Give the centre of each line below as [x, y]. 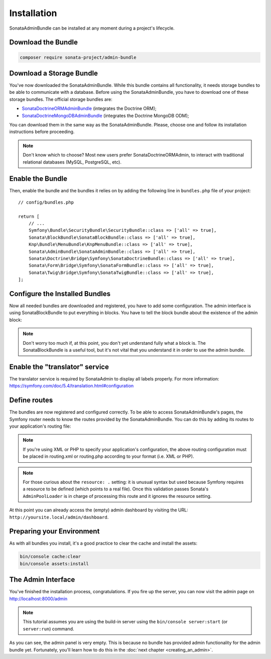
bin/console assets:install [54, 564]
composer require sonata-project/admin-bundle [78, 57]
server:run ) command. [48, 629]
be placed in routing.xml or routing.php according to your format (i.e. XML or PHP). [108, 456]
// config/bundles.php [46, 202]
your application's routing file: [40, 426]
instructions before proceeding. [42, 132]
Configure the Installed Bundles [60, 294]
